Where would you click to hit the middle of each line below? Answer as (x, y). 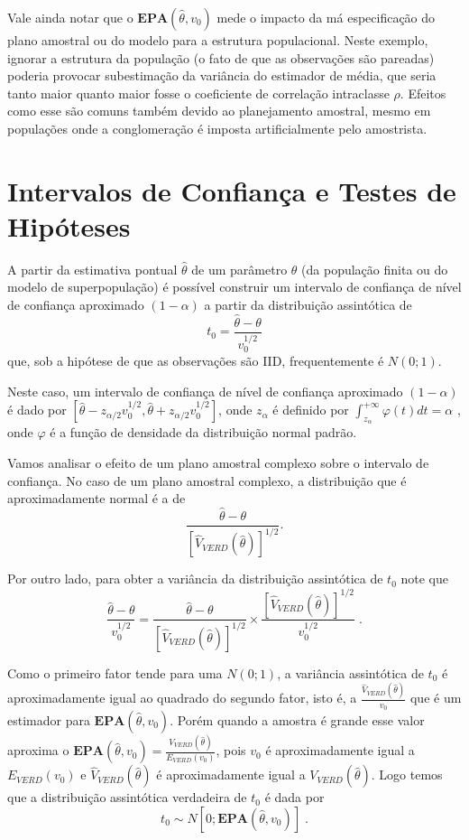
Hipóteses (69, 225)
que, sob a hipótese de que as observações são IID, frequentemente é (196, 361)
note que (424, 579)
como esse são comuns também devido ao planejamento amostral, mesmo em (219, 111)
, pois (231, 750)
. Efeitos (423, 93)
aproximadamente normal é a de (97, 498)
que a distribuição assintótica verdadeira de (127, 797)
